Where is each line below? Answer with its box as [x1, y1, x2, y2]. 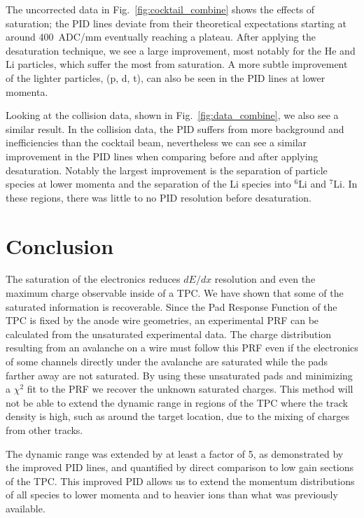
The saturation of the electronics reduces [6, 272, 181, 286]
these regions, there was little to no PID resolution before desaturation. [6, 190, 311, 204]
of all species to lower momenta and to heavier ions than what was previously [6, 487, 338, 502]
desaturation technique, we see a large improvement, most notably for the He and [6, 43, 356, 57]
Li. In [333, 176, 358, 191]
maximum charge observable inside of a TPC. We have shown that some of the [6, 286, 344, 300]
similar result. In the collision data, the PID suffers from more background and [6, 121, 344, 136]
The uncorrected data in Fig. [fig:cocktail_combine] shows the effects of [6, 2, 315, 16]
